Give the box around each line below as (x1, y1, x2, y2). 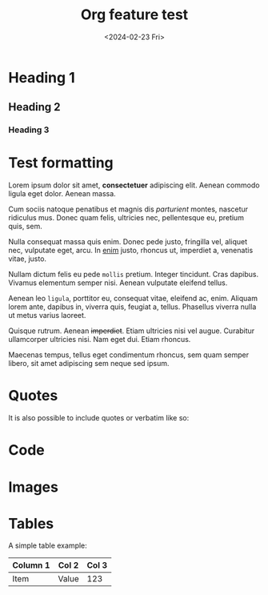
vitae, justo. (8, 254, 46, 263)
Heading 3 (8, 124, 50, 135)
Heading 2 (8, 100, 62, 114)
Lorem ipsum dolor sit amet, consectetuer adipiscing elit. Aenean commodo (8, 180, 260, 190)
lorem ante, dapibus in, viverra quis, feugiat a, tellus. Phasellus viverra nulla (8, 302, 257, 312)
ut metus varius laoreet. (8, 311, 86, 320)
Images (8, 478, 58, 496)
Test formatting (8, 154, 114, 172)
